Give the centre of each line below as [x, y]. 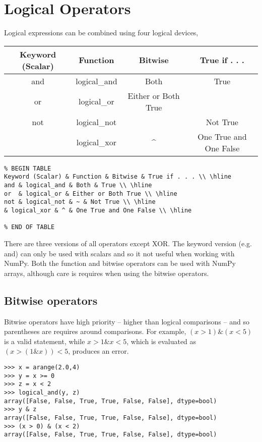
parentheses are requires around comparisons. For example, [95, 331]
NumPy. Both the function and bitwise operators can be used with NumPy [120, 263]
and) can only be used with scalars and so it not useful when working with [119, 253]
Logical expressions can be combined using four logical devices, [101, 33]
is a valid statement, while [45, 341]
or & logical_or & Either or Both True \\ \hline [91, 194]
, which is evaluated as [161, 341]
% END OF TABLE [29, 227]
